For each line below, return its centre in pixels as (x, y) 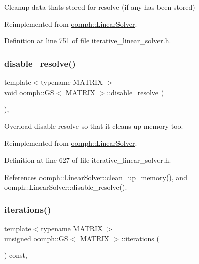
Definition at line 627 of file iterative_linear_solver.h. (88, 160)
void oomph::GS (29, 92)
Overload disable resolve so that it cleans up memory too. (94, 126)
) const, (16, 255)
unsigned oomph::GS (36, 238)
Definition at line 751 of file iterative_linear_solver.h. (88, 41)
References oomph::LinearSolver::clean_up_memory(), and (96, 177)
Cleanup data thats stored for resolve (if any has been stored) (100, 7)
